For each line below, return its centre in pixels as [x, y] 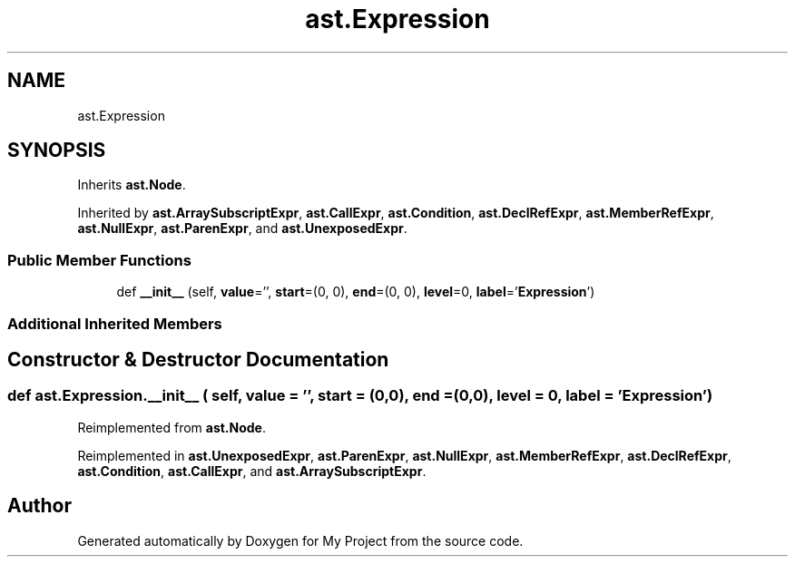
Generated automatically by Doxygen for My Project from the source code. [300, 540]
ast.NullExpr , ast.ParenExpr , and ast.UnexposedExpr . [242, 229]
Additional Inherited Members [115, 323]
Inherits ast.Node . [132, 185]
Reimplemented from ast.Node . [172, 427]
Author [39, 506]
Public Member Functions [99, 260]
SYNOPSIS [57, 151]
